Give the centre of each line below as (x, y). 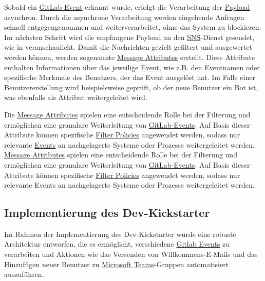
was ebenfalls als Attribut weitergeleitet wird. (76, 97)
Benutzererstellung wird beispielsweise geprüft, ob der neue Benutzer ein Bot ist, (131, 87)
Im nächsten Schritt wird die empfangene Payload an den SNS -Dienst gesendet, (129, 37)
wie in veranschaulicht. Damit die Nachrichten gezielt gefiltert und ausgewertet (128, 47)
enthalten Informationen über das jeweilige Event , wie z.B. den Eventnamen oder (132, 67)
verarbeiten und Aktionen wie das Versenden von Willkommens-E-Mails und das (131, 254)
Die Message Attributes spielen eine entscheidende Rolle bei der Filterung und (127, 114)
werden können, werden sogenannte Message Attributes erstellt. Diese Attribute (130, 57)
